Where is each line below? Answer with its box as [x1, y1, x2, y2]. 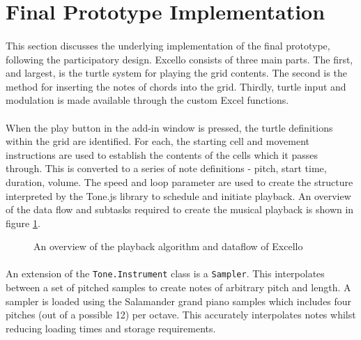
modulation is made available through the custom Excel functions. [6, 93, 289, 107]
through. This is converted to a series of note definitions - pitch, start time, [6, 161, 327, 176]
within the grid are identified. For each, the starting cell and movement [6, 134, 309, 148]
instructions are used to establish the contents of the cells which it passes [6, 147, 318, 162]
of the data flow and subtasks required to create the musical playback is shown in [6, 202, 354, 217]
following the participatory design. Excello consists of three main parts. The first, [6, 52, 353, 66]
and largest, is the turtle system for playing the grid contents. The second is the [6, 65, 347, 80]
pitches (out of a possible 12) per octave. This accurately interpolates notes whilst [6, 307, 356, 322]
